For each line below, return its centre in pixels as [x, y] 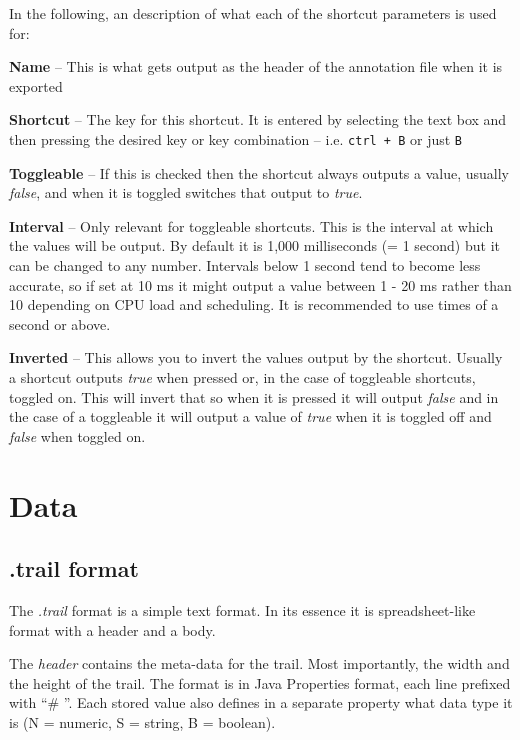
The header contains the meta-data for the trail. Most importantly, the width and [259, 663]
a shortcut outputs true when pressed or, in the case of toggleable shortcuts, [242, 376]
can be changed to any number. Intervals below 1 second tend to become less [245, 265]
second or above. [60, 323]
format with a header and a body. [112, 629]
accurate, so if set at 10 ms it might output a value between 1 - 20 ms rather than [260, 284]
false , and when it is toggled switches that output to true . [186, 192]
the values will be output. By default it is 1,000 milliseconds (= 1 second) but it [254, 245]
